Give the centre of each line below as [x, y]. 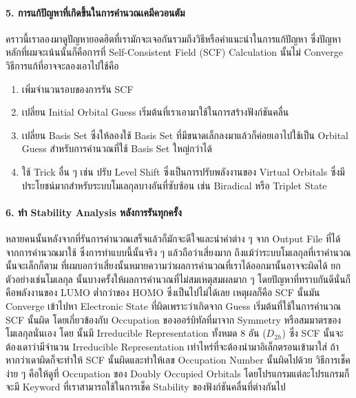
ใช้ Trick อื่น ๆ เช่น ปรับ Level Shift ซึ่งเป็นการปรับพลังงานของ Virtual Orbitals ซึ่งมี [183, 171]
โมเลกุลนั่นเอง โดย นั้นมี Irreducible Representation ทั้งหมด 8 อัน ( [136, 333]
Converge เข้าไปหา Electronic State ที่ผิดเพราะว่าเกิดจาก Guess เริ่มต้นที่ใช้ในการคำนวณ [174, 305]
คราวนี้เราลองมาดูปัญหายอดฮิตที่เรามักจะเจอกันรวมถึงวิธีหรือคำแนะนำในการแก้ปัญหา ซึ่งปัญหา [174, 38]
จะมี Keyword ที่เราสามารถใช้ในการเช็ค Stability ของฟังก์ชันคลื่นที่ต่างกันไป [146, 387]
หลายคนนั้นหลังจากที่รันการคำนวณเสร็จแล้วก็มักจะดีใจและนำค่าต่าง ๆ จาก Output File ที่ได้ [173, 238]
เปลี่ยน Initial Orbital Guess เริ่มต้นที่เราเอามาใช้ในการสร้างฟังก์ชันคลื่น [155, 112]
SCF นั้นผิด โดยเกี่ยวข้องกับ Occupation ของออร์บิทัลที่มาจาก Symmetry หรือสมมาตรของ [174, 319]
